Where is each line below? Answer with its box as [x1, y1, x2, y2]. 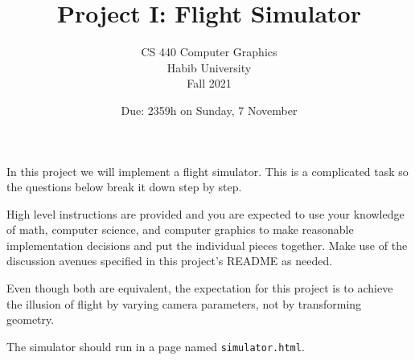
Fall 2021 [187, 75, 232, 92]
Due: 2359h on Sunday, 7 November [121, 101, 298, 118]
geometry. [6, 311, 55, 328]
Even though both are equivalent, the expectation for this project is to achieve [6, 280, 393, 297]
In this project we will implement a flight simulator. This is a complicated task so [6, 162, 409, 179]
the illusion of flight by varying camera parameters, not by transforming [6, 295, 362, 312]
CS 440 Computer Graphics [141, 43, 277, 60]
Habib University [166, 59, 252, 76]
